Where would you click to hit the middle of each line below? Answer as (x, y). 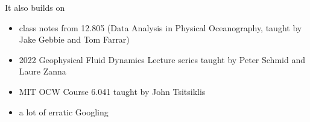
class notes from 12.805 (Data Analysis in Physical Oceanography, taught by (160, 27)
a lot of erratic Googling (64, 111)
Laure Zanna (43, 71)
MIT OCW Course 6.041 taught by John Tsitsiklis (112, 91)
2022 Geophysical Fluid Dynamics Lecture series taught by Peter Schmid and (162, 59)
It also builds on (35, 7)
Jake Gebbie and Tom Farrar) (74, 39)
